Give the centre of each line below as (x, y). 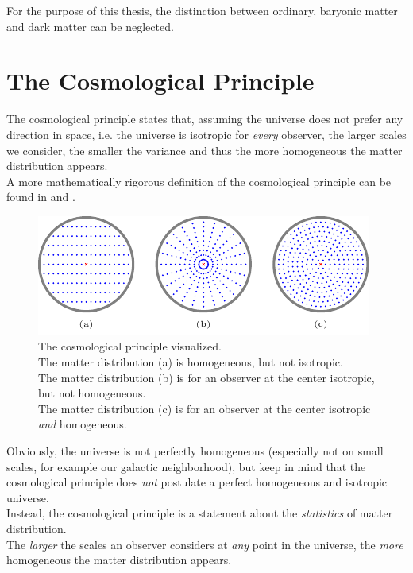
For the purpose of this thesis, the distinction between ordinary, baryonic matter (202, 10)
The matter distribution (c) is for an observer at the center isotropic (205, 408)
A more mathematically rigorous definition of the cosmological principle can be (199, 181)
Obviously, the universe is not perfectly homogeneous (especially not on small (195, 451)
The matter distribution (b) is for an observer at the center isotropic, (206, 377)
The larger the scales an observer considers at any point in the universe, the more (205, 544)
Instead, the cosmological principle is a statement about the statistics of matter (200, 513)
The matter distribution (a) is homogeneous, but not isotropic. (191, 362)
